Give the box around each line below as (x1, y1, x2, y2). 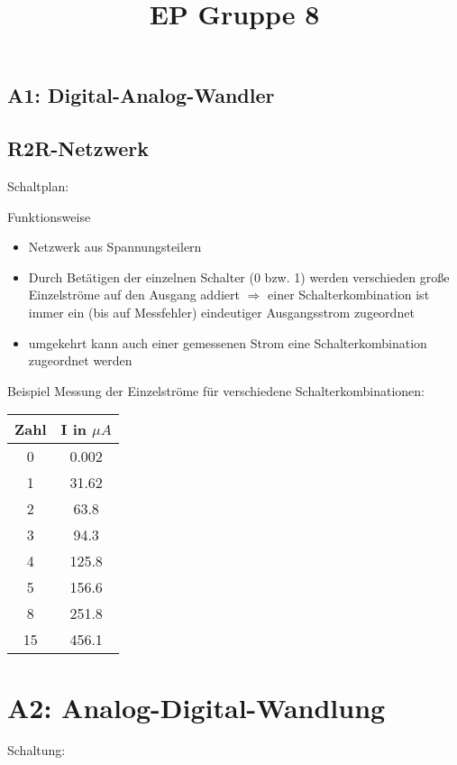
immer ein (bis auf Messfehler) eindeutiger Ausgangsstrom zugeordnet (28, 302, 415, 321)
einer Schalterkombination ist (268, 285, 430, 304)
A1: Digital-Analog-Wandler (7, 81, 275, 109)
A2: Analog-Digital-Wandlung (7, 688, 386, 725)
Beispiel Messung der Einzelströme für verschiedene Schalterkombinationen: (7, 381, 425, 400)
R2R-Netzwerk (7, 134, 149, 162)
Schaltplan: (7, 176, 69, 195)
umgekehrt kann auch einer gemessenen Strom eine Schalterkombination (28, 333, 427, 352)
